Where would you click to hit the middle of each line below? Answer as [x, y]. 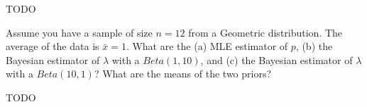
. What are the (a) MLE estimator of [207, 46]
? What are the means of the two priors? [183, 74]
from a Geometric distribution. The [265, 32]
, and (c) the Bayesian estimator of [276, 59]
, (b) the [314, 46]
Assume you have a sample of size [79, 32]
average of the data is [53, 46]
